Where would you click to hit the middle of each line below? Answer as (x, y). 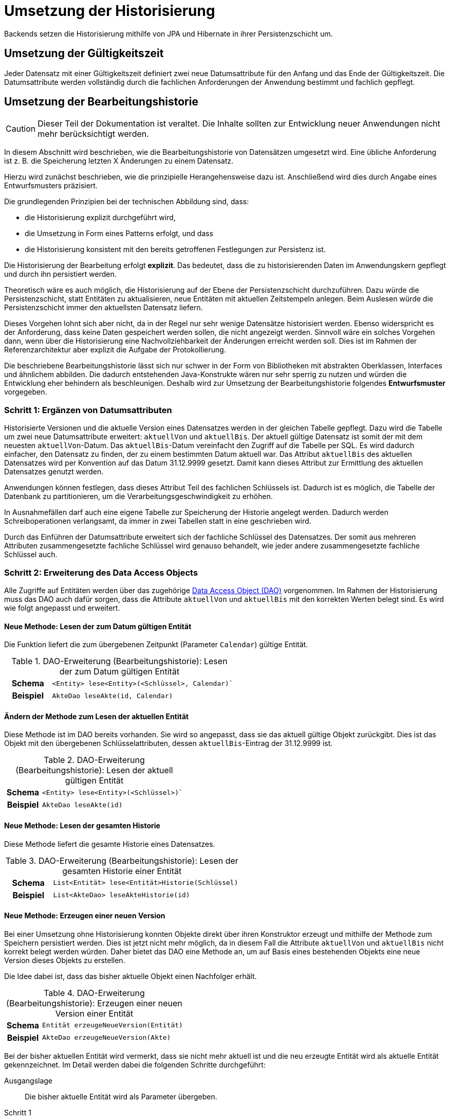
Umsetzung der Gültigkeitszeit (84, 54)
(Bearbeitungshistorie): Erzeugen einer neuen (94, 1003)
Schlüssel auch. (31, 555)
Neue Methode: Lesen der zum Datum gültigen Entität (98, 626)
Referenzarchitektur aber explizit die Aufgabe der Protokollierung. (115, 350)
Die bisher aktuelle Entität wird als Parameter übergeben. (121, 1096)
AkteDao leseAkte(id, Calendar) (113, 696)
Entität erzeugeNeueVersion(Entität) (112, 1025)
